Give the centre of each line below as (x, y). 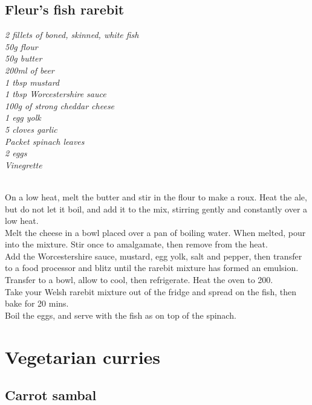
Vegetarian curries (83, 356)
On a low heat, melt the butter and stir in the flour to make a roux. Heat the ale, (156, 196)
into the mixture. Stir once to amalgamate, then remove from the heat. (136, 244)
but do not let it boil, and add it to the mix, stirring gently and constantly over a (156, 209)
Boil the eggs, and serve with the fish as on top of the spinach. (121, 315)
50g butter (24, 58)
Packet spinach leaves (45, 141)
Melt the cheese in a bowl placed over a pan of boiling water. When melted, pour (155, 232)
